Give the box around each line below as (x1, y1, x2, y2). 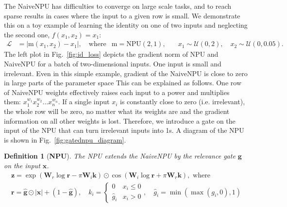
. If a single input (58, 96, 110, 107)
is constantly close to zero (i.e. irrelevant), (120, 96, 245, 107)
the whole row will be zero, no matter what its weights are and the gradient (4, 106, 230, 116)
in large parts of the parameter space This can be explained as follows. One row (4, 78, 241, 88)
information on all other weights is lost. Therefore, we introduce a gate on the (4, 115, 236, 126)
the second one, (4, 29, 50, 39)
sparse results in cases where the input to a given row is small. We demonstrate (4, 10, 240, 20)
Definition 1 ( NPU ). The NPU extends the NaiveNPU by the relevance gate (4, 151, 236, 161)
